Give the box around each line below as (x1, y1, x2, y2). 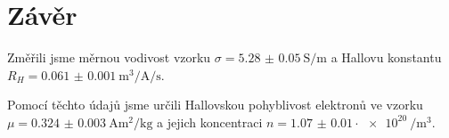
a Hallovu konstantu (331, 48, 442, 67)
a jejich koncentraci (157, 112, 263, 131)
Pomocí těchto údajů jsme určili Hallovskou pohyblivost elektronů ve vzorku (7, 95, 423, 114)
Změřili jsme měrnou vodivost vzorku (7, 48, 211, 67)
